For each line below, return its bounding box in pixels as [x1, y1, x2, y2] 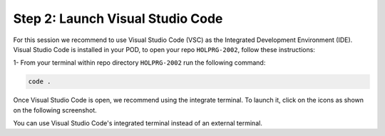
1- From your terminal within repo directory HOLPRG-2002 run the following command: [13, 58, 266, 67]
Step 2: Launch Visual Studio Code [13, 11, 223, 26]
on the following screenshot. [13, 105, 97, 114]
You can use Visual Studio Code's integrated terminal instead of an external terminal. [13, 119, 263, 127]
